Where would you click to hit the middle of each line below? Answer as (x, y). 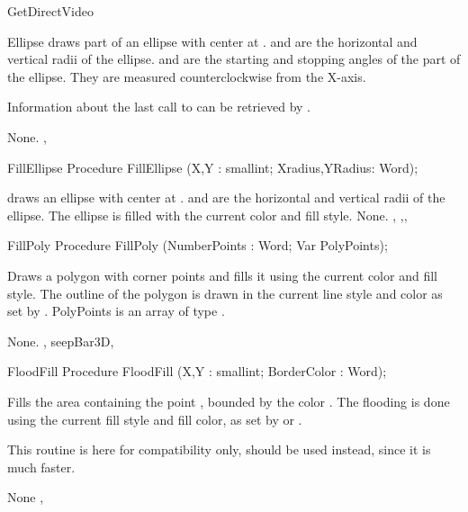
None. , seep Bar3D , (61, 341)
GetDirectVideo (50, 11)
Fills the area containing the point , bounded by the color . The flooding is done (229, 401)
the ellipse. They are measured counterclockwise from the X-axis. (187, 76)
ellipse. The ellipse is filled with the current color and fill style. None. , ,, (207, 215)
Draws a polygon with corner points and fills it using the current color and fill (222, 275)
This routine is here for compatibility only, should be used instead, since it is (219, 449)
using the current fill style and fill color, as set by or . (155, 419)
